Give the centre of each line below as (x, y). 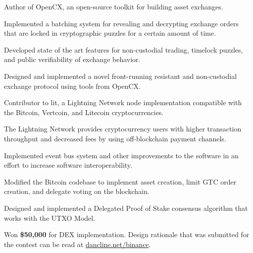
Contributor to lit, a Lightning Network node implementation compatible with (123, 102)
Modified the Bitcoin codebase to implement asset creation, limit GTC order (120, 181)
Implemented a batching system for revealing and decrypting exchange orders (122, 23)
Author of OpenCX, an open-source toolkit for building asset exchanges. (114, 6)
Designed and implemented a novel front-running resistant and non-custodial (121, 76)
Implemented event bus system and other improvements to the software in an (121, 155)
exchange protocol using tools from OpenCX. (72, 86)
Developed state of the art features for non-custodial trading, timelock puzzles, (124, 49)
